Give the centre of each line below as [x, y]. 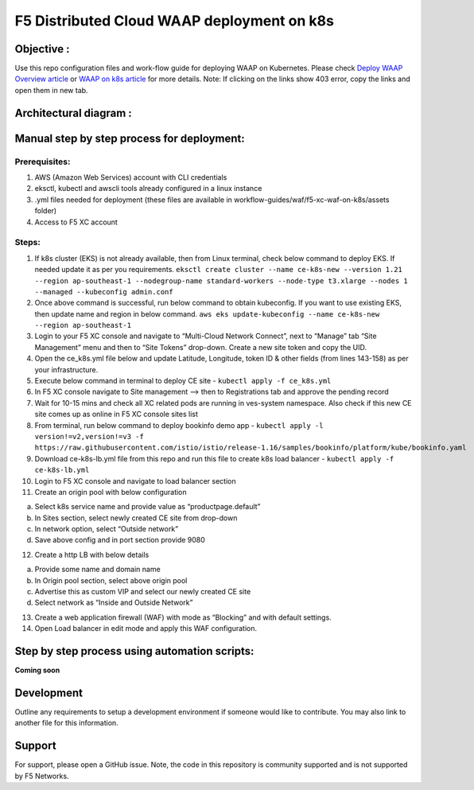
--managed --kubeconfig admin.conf [104, 292]
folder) [46, 211]
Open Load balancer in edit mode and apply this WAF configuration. [146, 628]
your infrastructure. [66, 369]
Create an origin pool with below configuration [111, 492]
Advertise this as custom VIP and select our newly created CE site [143, 592]
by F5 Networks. [42, 776]
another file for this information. [66, 723]
